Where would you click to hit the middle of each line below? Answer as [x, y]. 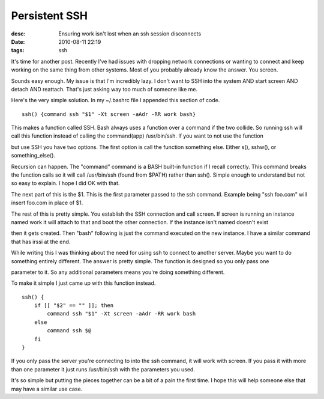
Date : [18, 41]
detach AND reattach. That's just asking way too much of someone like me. [104, 89]
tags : [18, 50]
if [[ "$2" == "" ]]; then [74, 306]
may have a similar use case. [47, 389]
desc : [18, 34]
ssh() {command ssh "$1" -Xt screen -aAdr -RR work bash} [109, 114]
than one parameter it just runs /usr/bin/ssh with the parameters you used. [103, 369]
